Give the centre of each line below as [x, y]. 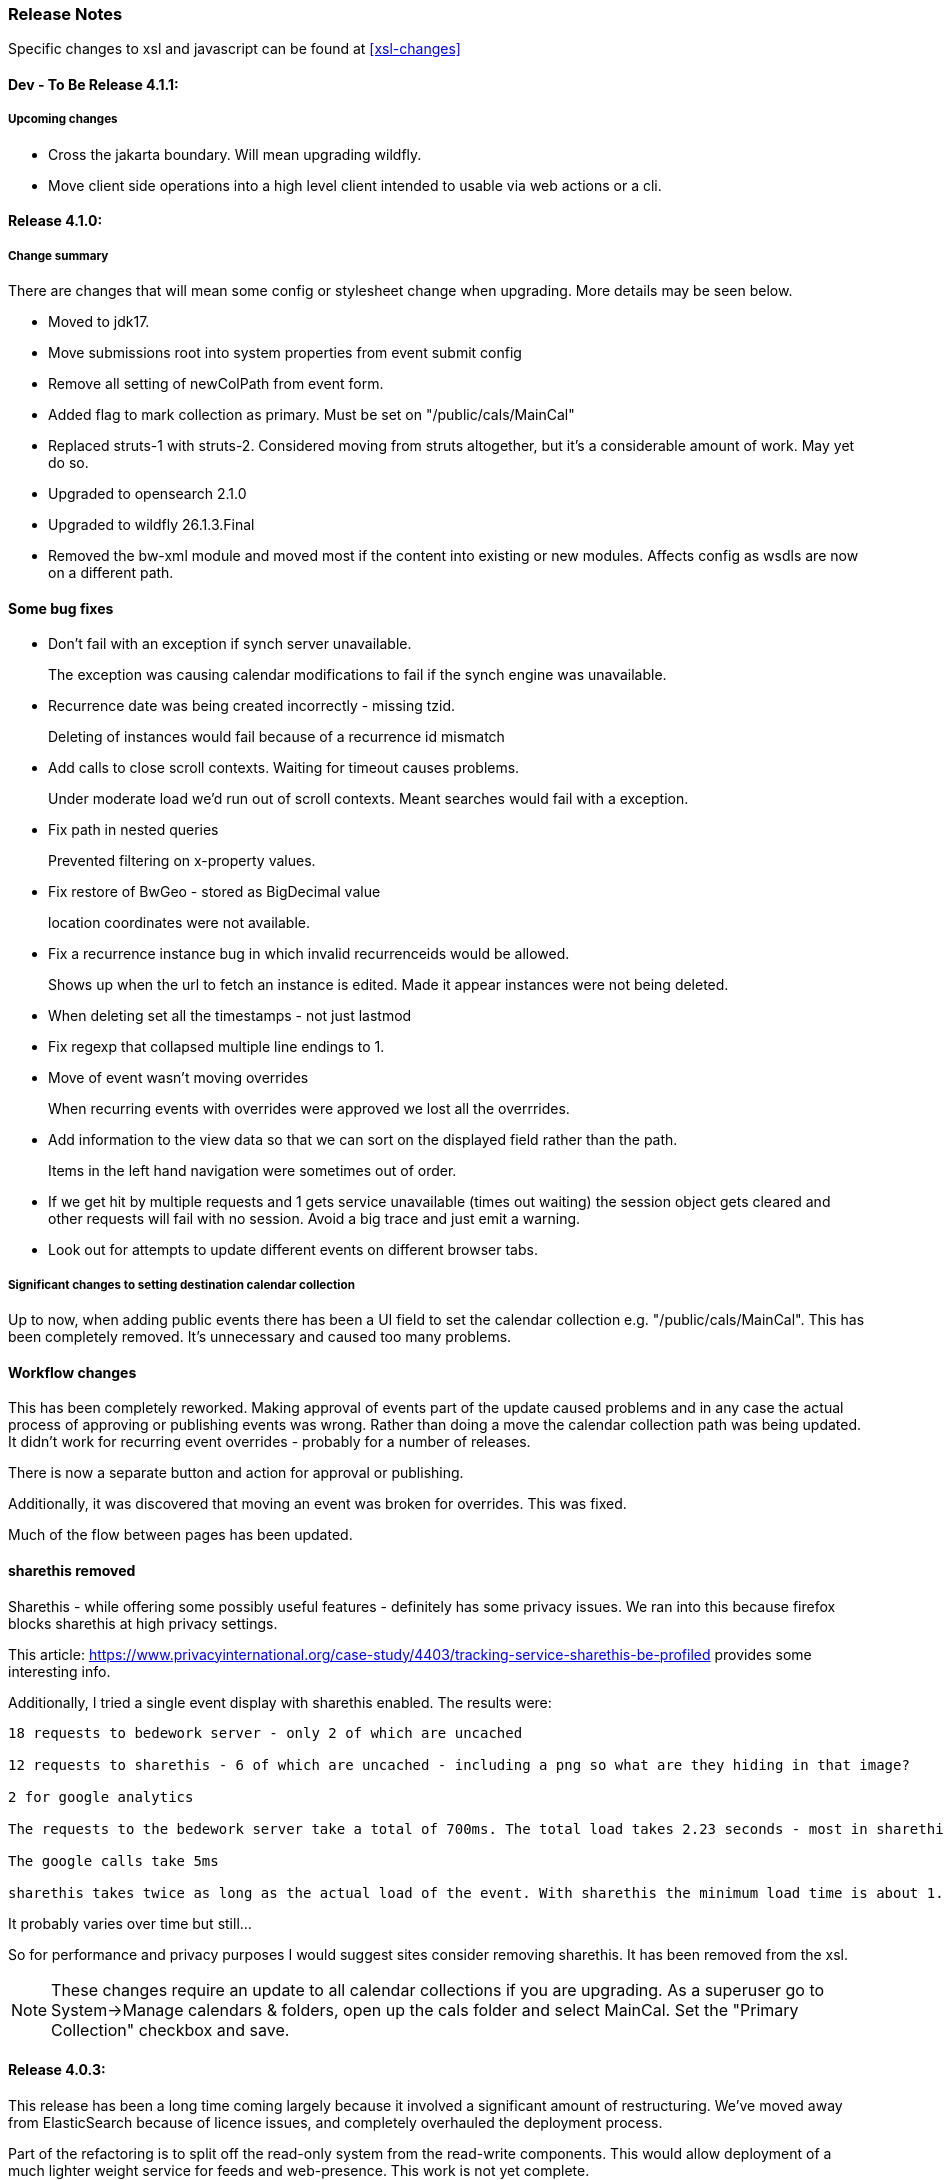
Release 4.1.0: [55, 221]
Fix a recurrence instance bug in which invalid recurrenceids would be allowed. [309, 954]
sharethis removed [72, 1570]
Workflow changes [72, 1372]
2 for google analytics [101, 1796]
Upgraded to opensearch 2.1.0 [147, 494]
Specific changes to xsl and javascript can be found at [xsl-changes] [234, 49]
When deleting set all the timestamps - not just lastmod [230, 1016]
